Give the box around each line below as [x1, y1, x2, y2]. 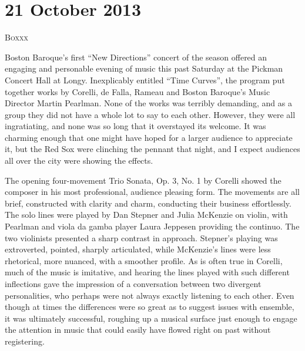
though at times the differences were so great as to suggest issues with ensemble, [5, 301, 294, 313]
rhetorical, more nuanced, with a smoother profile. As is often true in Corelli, [5, 254, 283, 266]
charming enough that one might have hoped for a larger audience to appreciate [5, 131, 293, 143]
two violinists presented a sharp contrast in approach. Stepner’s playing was [5, 231, 278, 244]
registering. [5, 335, 45, 347]
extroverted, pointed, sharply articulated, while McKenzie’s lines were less [5, 243, 271, 255]
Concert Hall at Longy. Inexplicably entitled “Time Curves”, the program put [5, 73, 285, 86]
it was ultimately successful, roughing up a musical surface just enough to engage [5, 312, 297, 324]
